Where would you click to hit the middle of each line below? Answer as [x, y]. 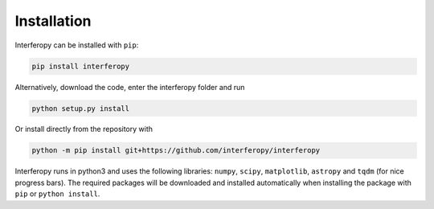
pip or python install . [57, 194]
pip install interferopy [81, 66]
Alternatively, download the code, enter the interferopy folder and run [130, 87]
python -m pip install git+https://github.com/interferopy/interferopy [176, 150]
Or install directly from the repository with [84, 129]
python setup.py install [81, 108]
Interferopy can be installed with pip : [77, 45]
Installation [53, 21]
